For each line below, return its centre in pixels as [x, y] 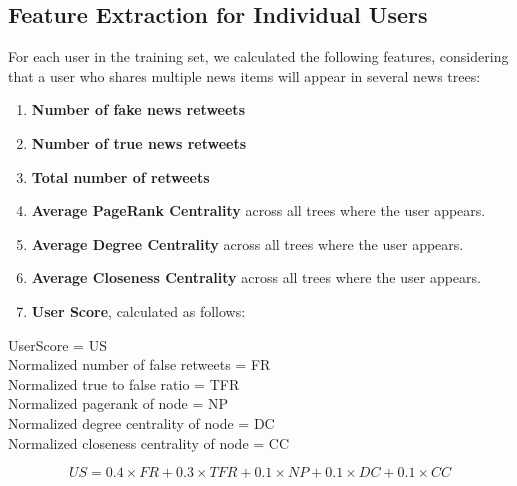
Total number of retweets [120, 176]
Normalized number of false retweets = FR [139, 364]
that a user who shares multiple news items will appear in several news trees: [244, 75]
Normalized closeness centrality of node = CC [149, 442]
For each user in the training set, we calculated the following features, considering [258, 56]
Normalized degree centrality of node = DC [141, 422]
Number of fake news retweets [138, 109]
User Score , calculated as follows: [138, 310]
